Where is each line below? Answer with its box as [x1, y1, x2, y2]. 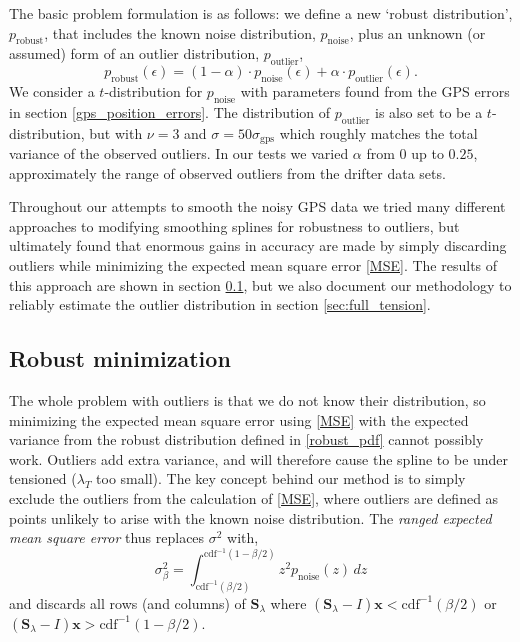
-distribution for [104, 80, 203, 101]
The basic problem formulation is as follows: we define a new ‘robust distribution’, [9, 3, 513, 23]
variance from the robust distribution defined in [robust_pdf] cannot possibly [9, 429, 484, 450]
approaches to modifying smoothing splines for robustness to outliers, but [9, 215, 460, 236]
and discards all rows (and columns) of [9, 592, 246, 613]
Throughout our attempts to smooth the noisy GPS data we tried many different [9, 196, 506, 217]
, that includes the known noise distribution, [44, 22, 316, 43]
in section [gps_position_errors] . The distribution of [9, 101, 331, 122]
